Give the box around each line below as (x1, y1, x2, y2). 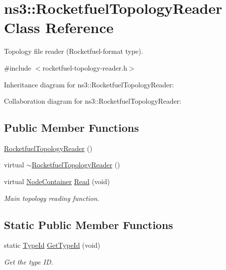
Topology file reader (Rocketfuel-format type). (4, 46, 143, 56)
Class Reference (4, 17, 114, 38)
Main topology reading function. (4, 193, 99, 203)
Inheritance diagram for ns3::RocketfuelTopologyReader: (4, 79, 174, 89)
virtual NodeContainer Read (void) (4, 176, 110, 187)
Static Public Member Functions (4, 217, 173, 232)
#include (4, 62, 32, 73)
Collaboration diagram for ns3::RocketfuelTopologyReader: (4, 96, 182, 106)
